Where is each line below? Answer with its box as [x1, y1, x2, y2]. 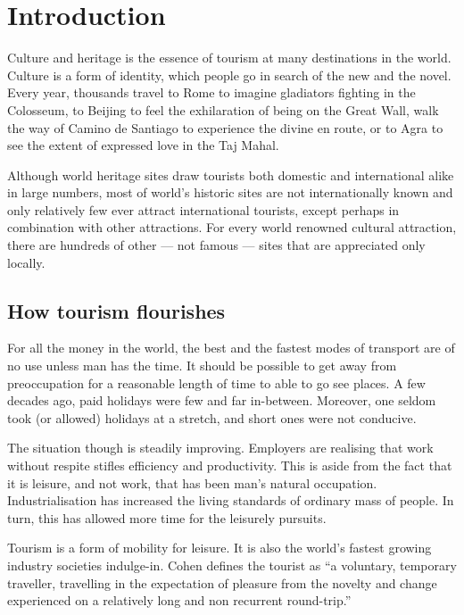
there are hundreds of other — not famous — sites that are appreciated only [7, 236, 426, 254]
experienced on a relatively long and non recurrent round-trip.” [7, 591, 352, 610]
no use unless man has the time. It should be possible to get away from [7, 356, 397, 375]
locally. [7, 253, 46, 271]
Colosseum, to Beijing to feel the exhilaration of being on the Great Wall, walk [7, 100, 439, 119]
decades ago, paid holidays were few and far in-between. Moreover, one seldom [7, 391, 436, 410]
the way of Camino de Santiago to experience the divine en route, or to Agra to [7, 118, 443, 137]
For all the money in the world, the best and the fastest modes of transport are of [7, 338, 455, 357]
